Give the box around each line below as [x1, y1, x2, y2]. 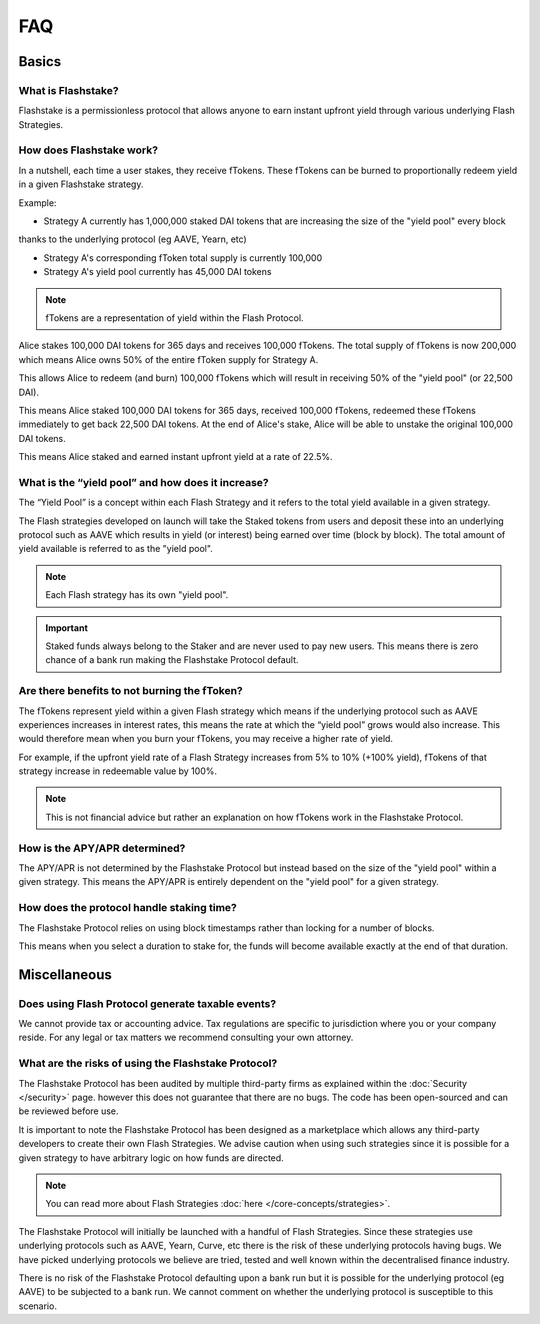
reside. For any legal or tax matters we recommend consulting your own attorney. [18, 1031, 354, 1044]
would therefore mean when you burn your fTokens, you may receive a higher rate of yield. [18, 733, 394, 745]
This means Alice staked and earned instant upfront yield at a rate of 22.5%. [18, 451, 334, 463]
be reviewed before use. [18, 1105, 119, 1117]
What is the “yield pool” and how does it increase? [18, 475, 269, 489]
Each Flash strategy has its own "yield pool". [45, 589, 229, 601]
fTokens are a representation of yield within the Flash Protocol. [45, 311, 304, 324]
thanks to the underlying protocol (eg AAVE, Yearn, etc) [18, 233, 247, 245]
